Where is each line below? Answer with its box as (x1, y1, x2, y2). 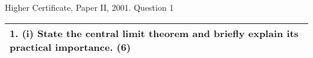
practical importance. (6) (10, 39, 131, 54)
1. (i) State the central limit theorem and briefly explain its (10, 26, 299, 40)
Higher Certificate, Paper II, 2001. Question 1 (5, 1, 174, 13)
